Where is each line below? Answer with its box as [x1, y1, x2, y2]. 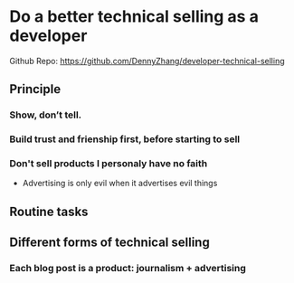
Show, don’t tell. [9, 108, 82, 121]
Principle [9, 81, 62, 97]
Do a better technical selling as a [9, 6, 260, 27]
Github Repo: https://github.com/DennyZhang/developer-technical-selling [9, 55, 285, 66]
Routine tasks [9, 203, 89, 219]
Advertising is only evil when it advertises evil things [22, 178, 218, 189]
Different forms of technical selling [9, 235, 210, 250]
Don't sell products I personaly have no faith [9, 157, 208, 170]
